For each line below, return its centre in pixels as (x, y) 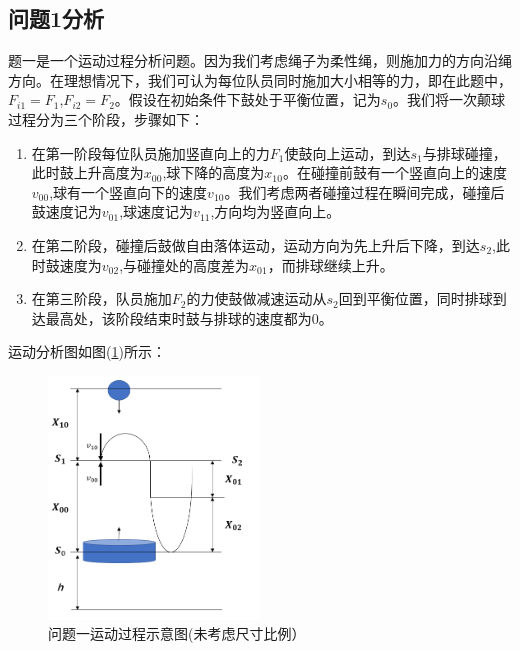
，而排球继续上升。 (330, 264)
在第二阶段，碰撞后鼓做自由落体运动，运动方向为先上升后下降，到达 (255, 244)
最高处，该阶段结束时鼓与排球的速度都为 (178, 317)
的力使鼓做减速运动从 (256, 298)
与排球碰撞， (464, 152)
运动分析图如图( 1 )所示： (87, 351)
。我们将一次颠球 (449, 99)
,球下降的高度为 (213, 172)
